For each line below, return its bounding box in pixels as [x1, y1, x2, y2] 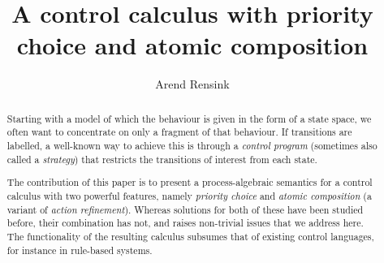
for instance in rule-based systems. [6, 243, 153, 257]
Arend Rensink [155, 75, 230, 93]
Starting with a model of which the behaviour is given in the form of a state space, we [6, 111, 372, 125]
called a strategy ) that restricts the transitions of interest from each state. [6, 152, 317, 166]
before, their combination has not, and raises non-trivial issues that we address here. [6, 216, 364, 230]
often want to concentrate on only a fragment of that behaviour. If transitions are [6, 125, 352, 139]
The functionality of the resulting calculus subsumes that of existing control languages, [6, 229, 374, 243]
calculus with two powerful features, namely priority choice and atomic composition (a [6, 188, 372, 202]
